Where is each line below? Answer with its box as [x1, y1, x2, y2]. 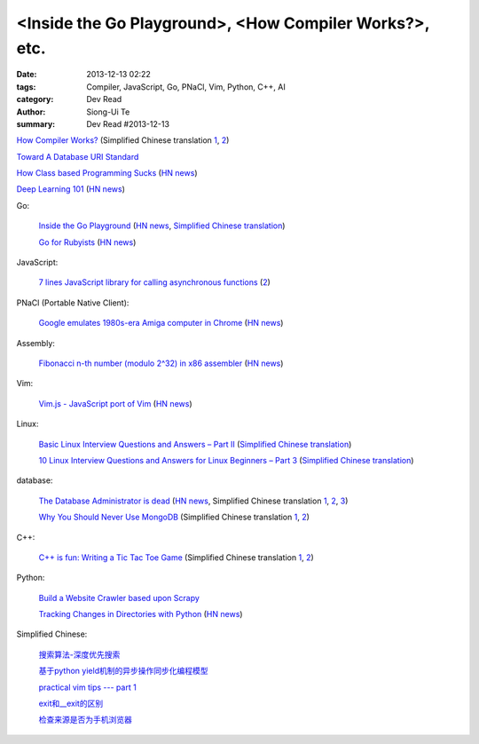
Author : [16, 107, 46, 117]
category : [16, 94, 54, 105]
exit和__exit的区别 [38, 698, 104, 709]
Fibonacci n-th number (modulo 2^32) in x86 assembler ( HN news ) [38, 358, 284, 368]
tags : [16, 81, 36, 92]
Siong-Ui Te [86, 107, 130, 117]
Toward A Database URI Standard [16, 151, 139, 162]
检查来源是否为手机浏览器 [38, 715, 132, 725]
